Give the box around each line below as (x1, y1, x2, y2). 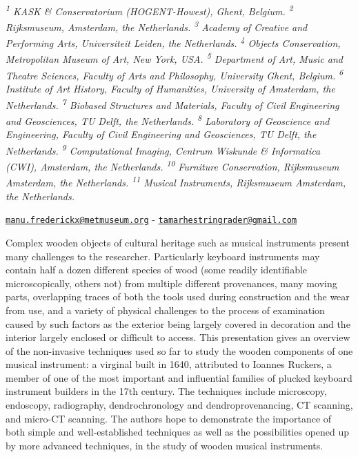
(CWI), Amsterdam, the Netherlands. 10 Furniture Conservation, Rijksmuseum (6, 157, 339, 173)
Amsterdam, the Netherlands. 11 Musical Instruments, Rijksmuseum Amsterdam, (6, 173, 346, 190)
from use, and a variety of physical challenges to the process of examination (6, 302, 325, 317)
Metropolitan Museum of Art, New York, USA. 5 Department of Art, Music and (6, 50, 343, 66)
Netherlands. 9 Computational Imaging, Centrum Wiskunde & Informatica (6, 141, 321, 157)
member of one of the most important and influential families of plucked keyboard (6, 370, 352, 385)
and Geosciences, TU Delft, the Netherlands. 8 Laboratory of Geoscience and (6, 112, 330, 128)
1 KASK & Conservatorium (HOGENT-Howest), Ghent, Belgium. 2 (6, 2, 293, 18)
